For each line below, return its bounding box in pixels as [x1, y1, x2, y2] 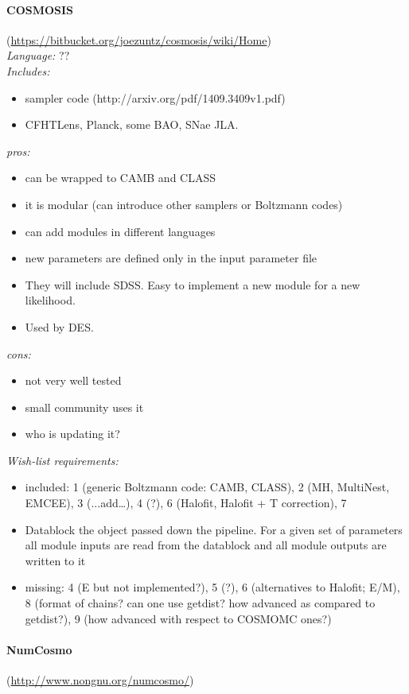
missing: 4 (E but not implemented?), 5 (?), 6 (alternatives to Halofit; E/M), [25, 579, 400, 595]
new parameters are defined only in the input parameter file [25, 250, 317, 266]
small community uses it [25, 398, 144, 415]
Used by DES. [25, 318, 94, 335]
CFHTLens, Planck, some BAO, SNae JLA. [25, 116, 239, 133]
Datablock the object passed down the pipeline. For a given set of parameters [25, 521, 403, 537]
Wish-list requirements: [6, 452, 119, 468]
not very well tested [25, 372, 122, 389]
